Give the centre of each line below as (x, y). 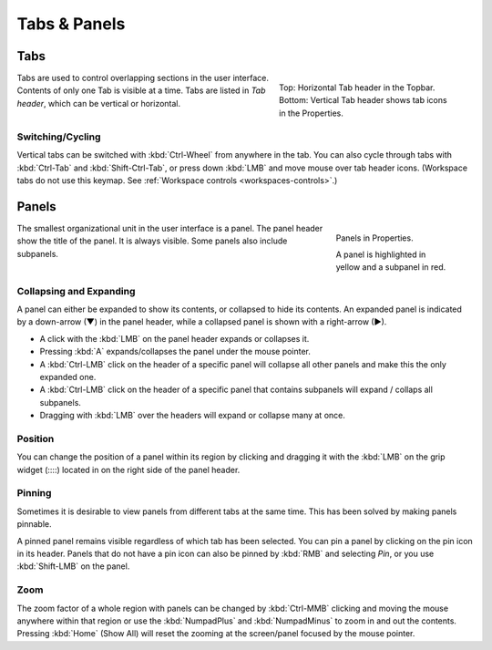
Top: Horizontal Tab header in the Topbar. (357, 88)
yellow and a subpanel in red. (391, 267)
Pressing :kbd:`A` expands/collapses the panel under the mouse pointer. (175, 352)
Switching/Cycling (59, 137)
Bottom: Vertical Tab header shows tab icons (363, 100)
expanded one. (68, 377)
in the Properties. (311, 113)
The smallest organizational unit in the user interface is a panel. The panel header (170, 228)
